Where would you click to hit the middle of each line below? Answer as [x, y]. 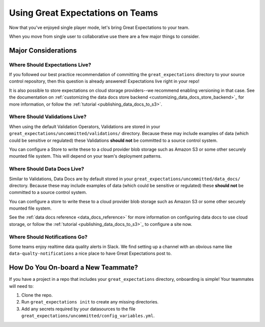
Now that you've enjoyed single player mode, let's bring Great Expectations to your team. [99, 27]
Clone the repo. [37, 295]
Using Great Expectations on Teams [83, 13]
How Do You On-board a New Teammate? [74, 268]
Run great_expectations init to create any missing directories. [90, 302]
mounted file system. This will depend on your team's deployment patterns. [85, 156]
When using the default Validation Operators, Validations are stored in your [85, 126]
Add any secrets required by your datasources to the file [79, 309]
